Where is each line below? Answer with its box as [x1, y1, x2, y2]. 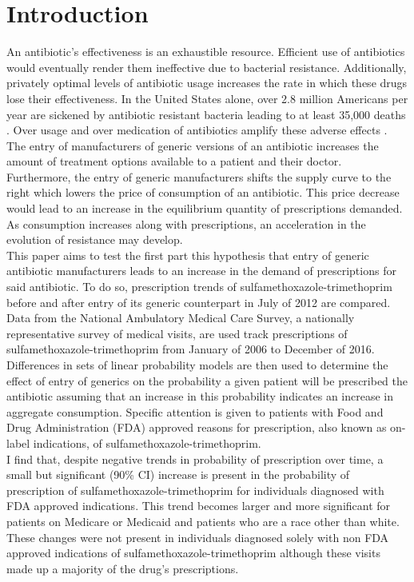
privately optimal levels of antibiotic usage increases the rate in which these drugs [6, 74, 408, 91]
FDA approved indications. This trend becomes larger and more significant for [6, 497, 391, 514]
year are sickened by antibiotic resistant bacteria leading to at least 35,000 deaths [6, 106, 406, 122]
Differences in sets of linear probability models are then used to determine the [6, 357, 388, 373]
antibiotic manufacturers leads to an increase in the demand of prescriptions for [6, 262, 396, 279]
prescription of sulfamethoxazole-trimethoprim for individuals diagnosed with [6, 481, 384, 498]
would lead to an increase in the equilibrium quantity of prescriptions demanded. [6, 200, 403, 217]
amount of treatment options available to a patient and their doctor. [6, 153, 342, 169]
